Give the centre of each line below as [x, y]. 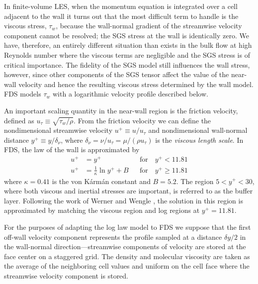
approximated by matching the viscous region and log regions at [102, 210]
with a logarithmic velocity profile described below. [130, 94]
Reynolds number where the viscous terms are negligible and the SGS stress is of [127, 54]
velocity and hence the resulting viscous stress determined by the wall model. [136, 84]
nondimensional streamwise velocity [58, 130]
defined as [19, 120]
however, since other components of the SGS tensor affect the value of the [117, 74]
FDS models [23, 94]
